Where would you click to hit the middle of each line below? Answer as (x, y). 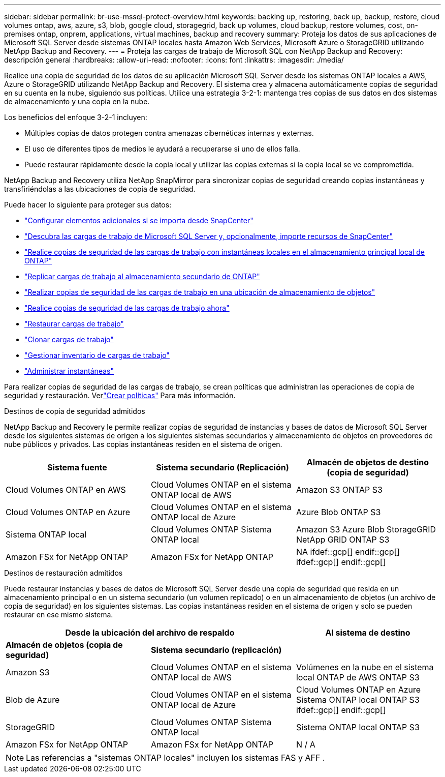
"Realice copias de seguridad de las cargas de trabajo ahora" (127, 308)
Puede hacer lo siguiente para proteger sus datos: (88, 205)
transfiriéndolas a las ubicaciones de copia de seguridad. (100, 189)
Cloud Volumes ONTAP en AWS (66, 490)
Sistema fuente (77, 467)
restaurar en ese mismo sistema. (59, 615)
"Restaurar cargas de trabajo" (74, 324)
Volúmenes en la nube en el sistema (365, 667)
